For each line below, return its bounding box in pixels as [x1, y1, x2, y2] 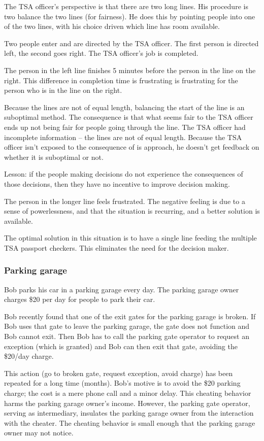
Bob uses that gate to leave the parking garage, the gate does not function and [4, 321, 250, 331]
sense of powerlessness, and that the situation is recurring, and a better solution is [4, 206, 260, 216]
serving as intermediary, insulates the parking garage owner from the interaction [4, 408, 254, 418]
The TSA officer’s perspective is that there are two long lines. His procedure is [4, 1, 248, 11]
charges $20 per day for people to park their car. [4, 294, 155, 304]
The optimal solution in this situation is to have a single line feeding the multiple [4, 232, 257, 243]
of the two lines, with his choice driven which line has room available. [4, 21, 220, 31]
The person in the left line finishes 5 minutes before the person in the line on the [4, 64, 256, 75]
